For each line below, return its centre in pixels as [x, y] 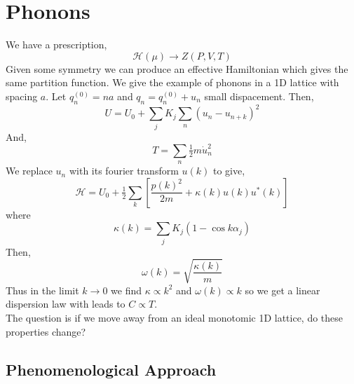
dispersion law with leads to [66, 304]
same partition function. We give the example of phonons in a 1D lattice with [172, 82]
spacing [22, 96]
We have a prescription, [56, 44]
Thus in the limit [42, 290]
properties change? [46, 331]
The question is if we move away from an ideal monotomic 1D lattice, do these [175, 318]
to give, [229, 171]
